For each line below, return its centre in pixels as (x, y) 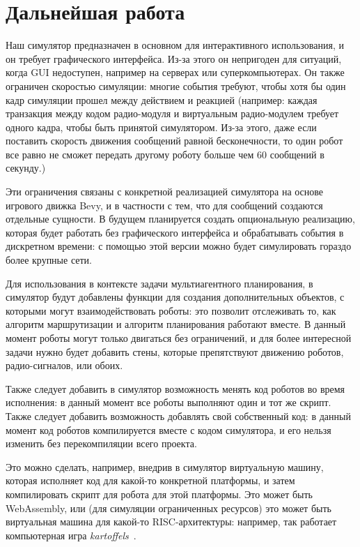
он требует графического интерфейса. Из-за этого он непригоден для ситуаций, (174, 58)
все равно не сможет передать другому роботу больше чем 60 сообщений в (165, 154)
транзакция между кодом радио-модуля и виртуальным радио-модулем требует (172, 113)
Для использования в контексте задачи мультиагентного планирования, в (159, 283)
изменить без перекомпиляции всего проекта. (101, 443)
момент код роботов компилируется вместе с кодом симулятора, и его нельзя (169, 429)
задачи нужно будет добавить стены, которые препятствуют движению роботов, (175, 351)
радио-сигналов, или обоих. (64, 365)
